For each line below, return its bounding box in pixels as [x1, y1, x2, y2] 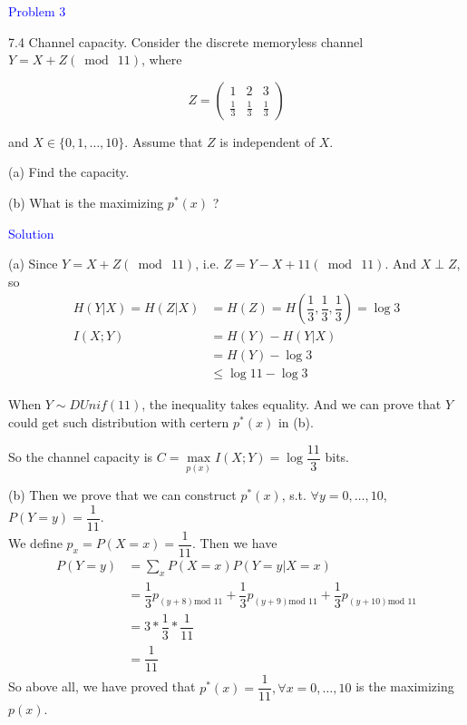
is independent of [219, 132, 316, 151]
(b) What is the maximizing [8, 192, 164, 211]
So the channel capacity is [8, 447, 153, 466]
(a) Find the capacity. [8, 162, 130, 181]
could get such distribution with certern [8, 413, 229, 432]
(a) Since [8, 254, 58, 273]
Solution [8, 223, 54, 242]
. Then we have [192, 534, 277, 553]
